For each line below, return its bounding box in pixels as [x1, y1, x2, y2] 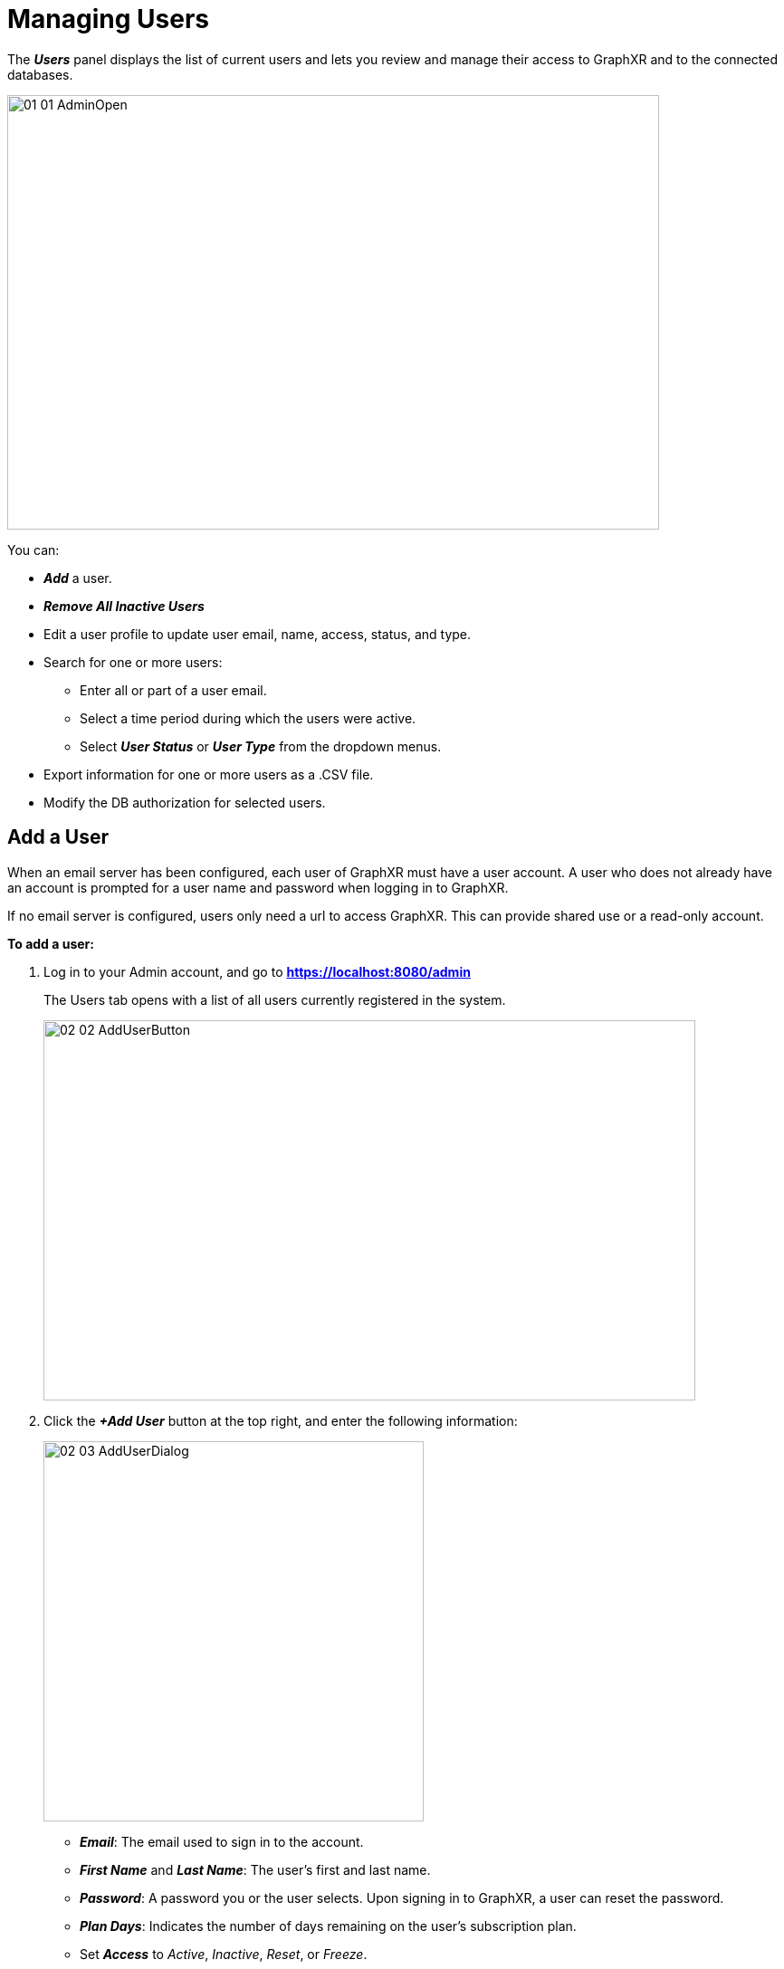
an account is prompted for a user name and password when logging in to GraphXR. [7, 879, 509, 895]
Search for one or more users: [43, 654, 223, 670]
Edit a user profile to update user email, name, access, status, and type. [43, 626, 472, 642]
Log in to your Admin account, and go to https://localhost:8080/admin [43, 963, 471, 980]
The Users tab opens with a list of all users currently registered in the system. [43, 991, 506, 1008]
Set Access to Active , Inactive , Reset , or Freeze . [80, 1945, 368, 1962]
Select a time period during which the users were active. [80, 710, 416, 726]
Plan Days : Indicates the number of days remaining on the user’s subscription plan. [80, 1917, 577, 1934]
